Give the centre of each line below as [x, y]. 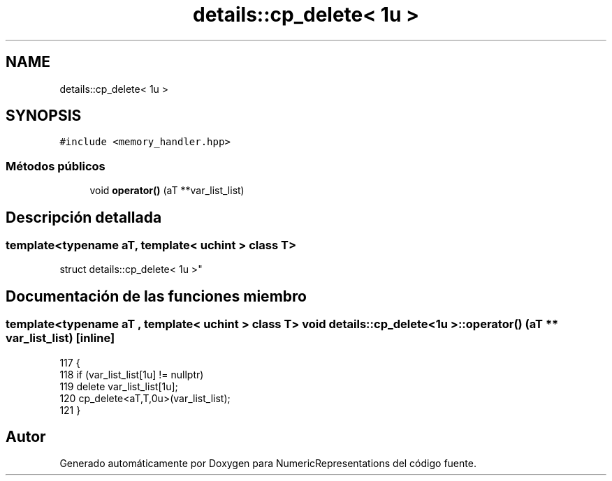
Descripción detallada [84, 217]
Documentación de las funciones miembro [156, 296]
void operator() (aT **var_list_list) [167, 191]
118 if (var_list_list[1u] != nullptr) [132, 374]
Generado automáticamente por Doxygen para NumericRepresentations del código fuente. [268, 464]
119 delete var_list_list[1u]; [119, 386]
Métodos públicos [56, 166]
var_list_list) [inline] [60, 338]
